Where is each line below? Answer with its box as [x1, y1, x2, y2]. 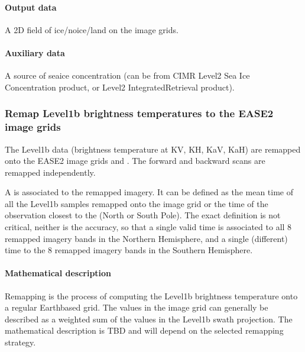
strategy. [5, 336, 36, 348]
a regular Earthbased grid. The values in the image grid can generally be [5, 301, 268, 314]
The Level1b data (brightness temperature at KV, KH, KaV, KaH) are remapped [5, 143, 301, 155]
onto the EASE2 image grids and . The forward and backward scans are [5, 154, 265, 167]
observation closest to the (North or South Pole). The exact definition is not [5, 209, 281, 221]
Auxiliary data [5, 46, 65, 59]
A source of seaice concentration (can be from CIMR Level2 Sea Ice [5, 69, 250, 82]
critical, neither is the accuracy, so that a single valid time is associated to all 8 [5, 221, 292, 233]
